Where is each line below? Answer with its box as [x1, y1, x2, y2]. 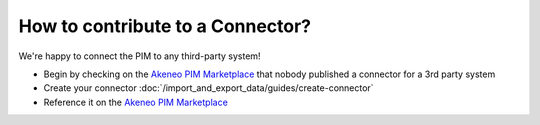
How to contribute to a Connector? [18, 15, 312, 37]
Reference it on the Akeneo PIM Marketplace [43, 96, 229, 108]
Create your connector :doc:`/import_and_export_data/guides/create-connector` [43, 82, 374, 94]
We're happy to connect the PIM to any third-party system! [18, 50, 261, 62]
